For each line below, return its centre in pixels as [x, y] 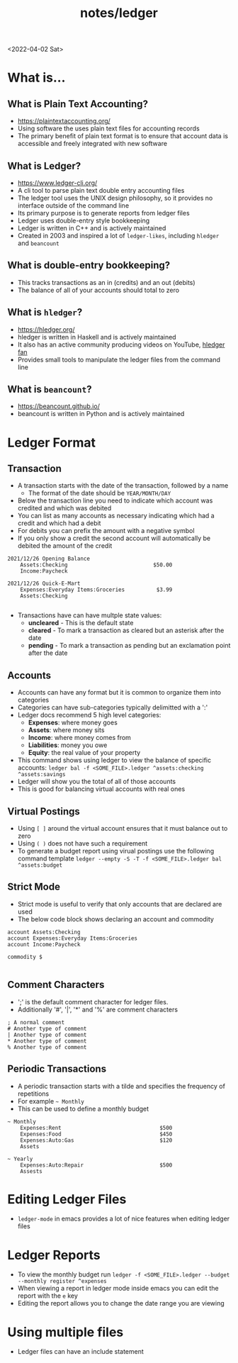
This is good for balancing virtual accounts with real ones [101, 789]
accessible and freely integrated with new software [92, 144]
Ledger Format [52, 443]
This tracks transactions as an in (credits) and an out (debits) [107, 282]
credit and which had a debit [59, 523]
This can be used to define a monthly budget [83, 1109]
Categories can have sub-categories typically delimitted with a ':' [113, 707]
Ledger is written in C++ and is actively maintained [92, 228]
